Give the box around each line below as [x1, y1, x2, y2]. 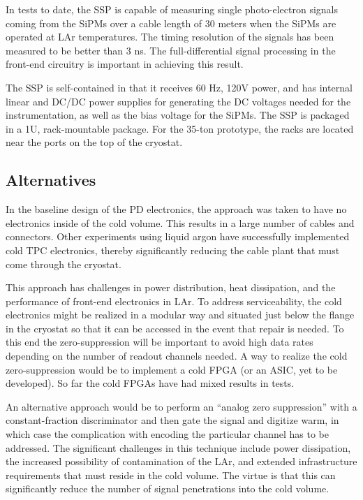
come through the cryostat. [6, 256, 121, 271]
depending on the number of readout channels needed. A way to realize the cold [6, 348, 348, 363]
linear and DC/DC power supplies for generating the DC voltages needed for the [6, 94, 351, 108]
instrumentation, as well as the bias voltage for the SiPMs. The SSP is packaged [6, 108, 350, 122]
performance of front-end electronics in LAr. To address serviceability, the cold [6, 293, 342, 308]
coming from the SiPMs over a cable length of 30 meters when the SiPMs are [6, 15, 336, 30]
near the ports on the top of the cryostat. [6, 135, 183, 149]
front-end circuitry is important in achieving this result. [6, 57, 244, 71]
